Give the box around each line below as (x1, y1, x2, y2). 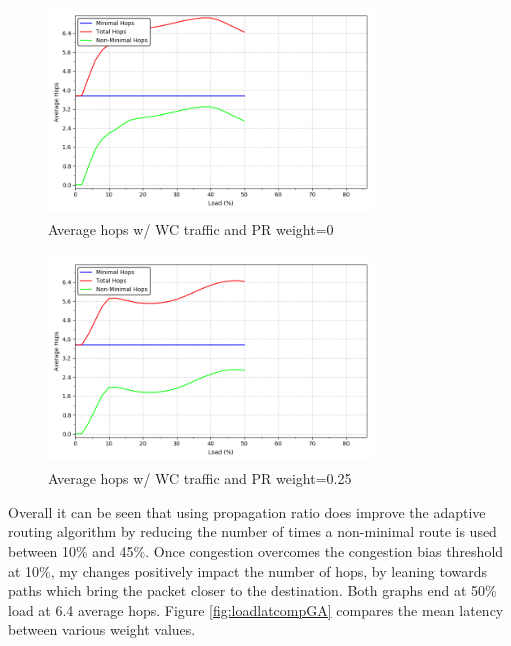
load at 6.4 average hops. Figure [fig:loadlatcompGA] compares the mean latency (8, 599, 504, 620)
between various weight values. (8, 619, 196, 640)
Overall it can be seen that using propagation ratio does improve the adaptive (8, 501, 486, 522)
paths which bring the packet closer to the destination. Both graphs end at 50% (8, 580, 497, 601)
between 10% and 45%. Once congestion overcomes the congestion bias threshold (8, 540, 504, 561)
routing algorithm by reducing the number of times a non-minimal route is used (8, 521, 497, 542)
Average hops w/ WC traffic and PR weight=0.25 (48, 468, 352, 489)
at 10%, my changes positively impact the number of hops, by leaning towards (8, 560, 488, 581)
